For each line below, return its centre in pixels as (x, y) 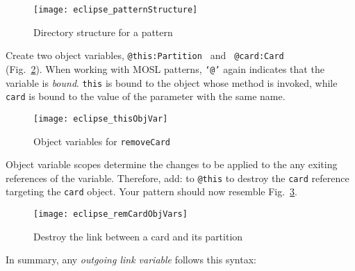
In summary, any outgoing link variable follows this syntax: (131, 260)
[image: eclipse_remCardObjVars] (110, 214)
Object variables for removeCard (102, 141)
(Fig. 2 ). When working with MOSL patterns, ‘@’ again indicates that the (165, 68)
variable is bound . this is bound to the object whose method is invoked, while (172, 82)
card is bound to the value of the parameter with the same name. (146, 96)
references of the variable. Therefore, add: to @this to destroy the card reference (177, 178)
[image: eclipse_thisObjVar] (101, 118)
